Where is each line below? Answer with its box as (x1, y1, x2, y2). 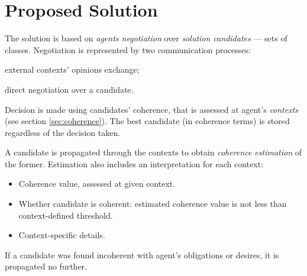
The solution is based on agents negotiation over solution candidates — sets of (5, 32, 287, 44)
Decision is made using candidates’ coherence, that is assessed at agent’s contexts (5, 103, 299, 115)
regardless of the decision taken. (5, 126, 121, 138)
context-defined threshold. (18, 209, 113, 221)
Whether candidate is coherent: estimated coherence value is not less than (18, 197, 287, 210)
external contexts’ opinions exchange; (5, 63, 140, 76)
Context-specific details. (18, 229, 105, 241)
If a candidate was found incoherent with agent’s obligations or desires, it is (5, 248, 279, 261)
